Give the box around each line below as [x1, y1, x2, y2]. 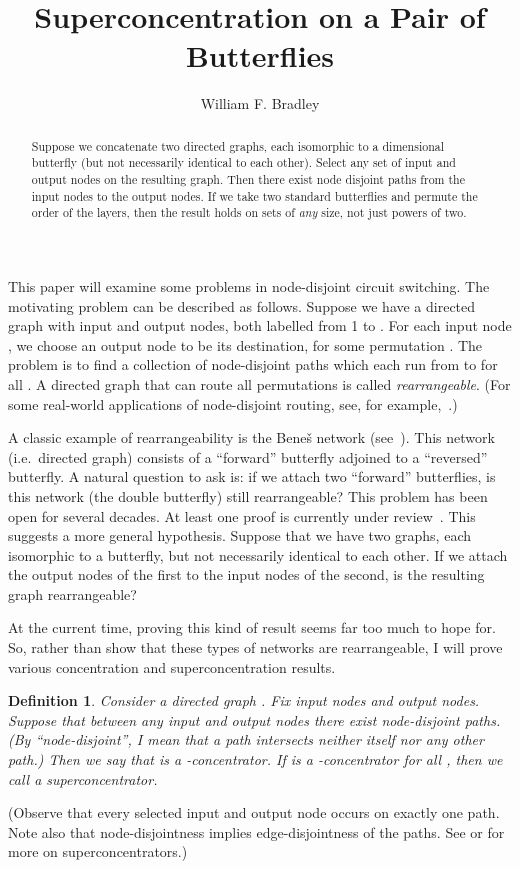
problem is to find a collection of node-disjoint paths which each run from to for [8, 354, 498, 375]
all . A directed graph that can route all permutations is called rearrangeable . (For [8, 373, 511, 394]
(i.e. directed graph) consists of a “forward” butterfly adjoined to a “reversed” [8, 446, 488, 467]
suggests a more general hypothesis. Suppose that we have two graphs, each [8, 525, 471, 546]
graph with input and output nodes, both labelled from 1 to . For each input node [8, 315, 512, 336]
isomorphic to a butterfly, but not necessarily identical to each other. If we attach [8, 544, 508, 565]
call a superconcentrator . [8, 768, 158, 789]
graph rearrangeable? [8, 583, 137, 604]
